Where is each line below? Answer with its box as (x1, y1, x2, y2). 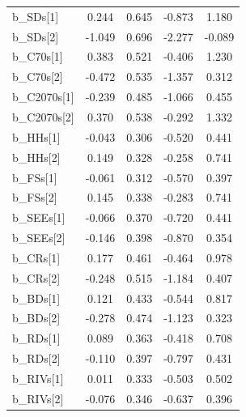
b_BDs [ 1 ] (12, 289, 61, 306)
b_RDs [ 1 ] (12, 330, 61, 347)
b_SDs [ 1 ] (12, 7, 59, 24)
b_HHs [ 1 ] (12, 128, 61, 145)
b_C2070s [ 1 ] (12, 88, 74, 105)
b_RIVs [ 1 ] (12, 369, 64, 386)
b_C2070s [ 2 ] (12, 108, 74, 125)
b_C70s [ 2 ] (12, 68, 63, 85)
